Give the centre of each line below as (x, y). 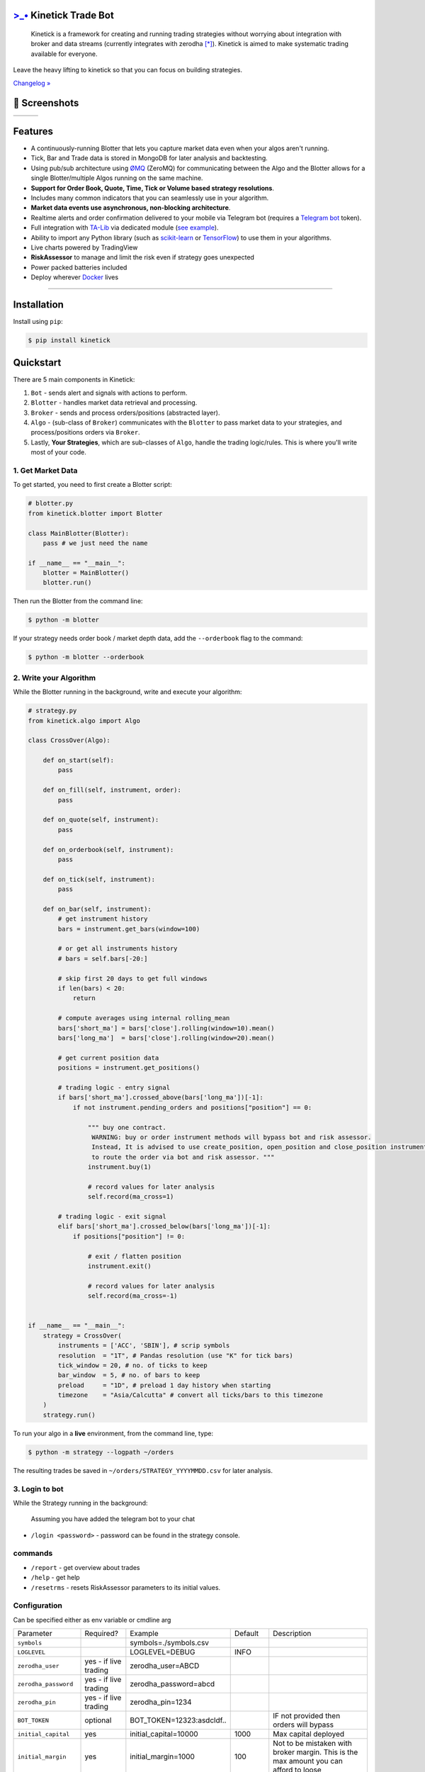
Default (246, 1634)
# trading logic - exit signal (112, 1217)
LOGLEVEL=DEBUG (163, 1652)
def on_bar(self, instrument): (97, 909)
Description (292, 1634)
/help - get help (56, 1578)
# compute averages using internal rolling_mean (144, 1018)
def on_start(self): (79, 761)
